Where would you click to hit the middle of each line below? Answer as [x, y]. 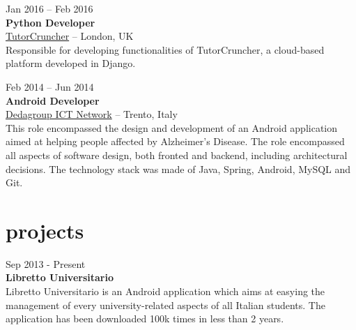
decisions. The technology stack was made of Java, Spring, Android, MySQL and [178, 168]
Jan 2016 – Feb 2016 [49, 8]
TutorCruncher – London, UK [70, 36]
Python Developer [51, 22]
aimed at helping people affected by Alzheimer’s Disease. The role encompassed [175, 141]
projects [45, 230]
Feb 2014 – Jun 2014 [50, 86]
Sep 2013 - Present [46, 263]
